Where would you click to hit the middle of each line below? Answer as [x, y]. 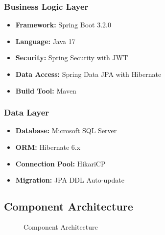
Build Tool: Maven [46, 90]
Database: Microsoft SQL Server [66, 130]
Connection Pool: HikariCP [60, 163]
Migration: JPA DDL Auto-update [70, 180]
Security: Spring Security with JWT [72, 58]
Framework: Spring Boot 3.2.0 [63, 25]
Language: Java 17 [45, 41]
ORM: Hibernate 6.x [48, 147]
